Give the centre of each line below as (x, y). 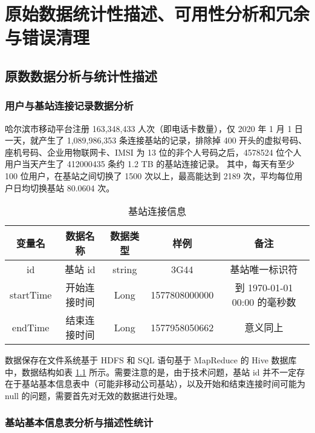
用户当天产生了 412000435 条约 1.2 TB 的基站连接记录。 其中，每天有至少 (150, 164)
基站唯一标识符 (264, 269)
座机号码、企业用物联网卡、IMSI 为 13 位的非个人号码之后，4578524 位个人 (153, 152)
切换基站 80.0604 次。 (72, 187)
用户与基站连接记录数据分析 (69, 106)
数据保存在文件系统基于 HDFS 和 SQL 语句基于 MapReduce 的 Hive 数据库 (151, 360)
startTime (31, 294)
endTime (31, 327)
